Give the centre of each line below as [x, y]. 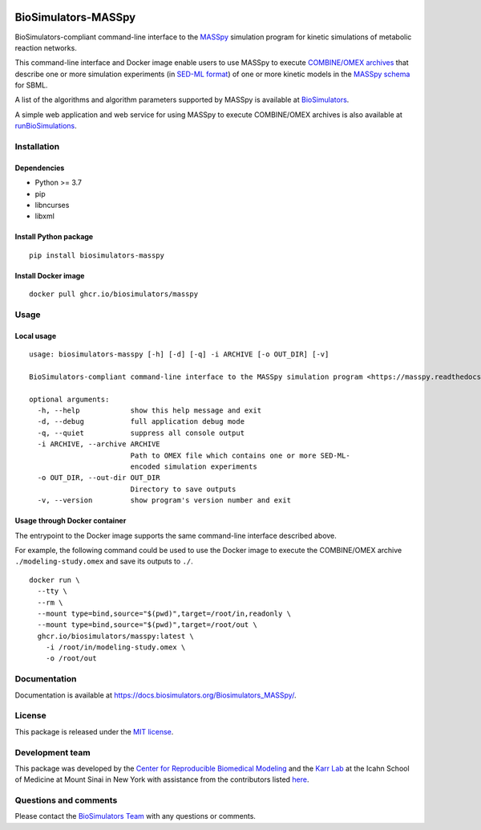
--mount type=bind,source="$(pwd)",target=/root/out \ [148, 625]
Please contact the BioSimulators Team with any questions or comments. [135, 816]
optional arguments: [69, 399]
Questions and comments [66, 800]
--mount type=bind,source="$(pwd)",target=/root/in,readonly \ [164, 613]
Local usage [35, 336]
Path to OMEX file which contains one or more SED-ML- [240, 455]
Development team [53, 752]
